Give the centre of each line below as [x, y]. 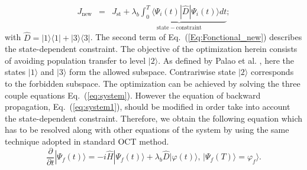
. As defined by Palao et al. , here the [226, 60]
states [15, 72]
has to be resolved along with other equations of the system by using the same [147, 130]
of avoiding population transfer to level [75, 60]
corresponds [272, 72]
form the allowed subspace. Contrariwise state [153, 72]
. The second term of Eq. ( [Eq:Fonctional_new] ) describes [196, 37]
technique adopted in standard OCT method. [87, 141]
